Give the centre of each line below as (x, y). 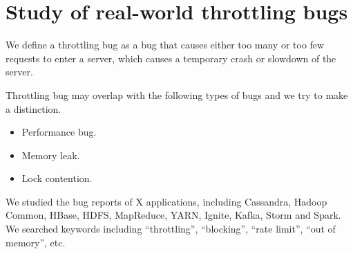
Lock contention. (57, 178)
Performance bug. (59, 132)
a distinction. (34, 108)
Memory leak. (51, 155)
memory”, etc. (36, 242)
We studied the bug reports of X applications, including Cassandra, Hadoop (166, 201)
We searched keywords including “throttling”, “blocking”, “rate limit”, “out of (171, 229)
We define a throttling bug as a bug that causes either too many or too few (165, 45)
